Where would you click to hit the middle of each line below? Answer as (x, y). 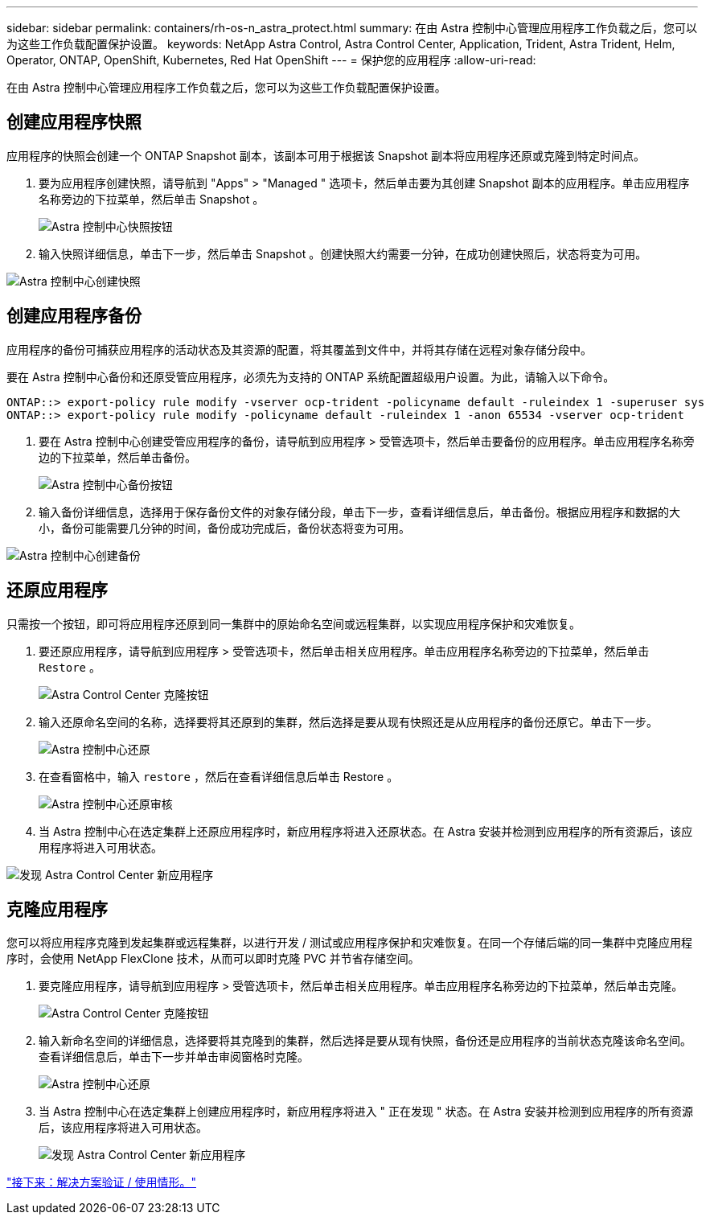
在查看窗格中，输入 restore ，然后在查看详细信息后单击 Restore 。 (219, 776)
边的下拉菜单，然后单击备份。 (117, 457)
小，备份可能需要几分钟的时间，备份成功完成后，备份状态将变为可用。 (224, 528)
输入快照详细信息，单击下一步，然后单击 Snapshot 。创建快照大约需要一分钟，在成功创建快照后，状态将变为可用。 (343, 253)
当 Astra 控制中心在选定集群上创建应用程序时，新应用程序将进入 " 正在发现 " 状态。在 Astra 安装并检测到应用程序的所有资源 (366, 1112)
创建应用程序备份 (74, 316)
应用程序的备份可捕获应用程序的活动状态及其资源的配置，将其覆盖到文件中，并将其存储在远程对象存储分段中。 (299, 349)
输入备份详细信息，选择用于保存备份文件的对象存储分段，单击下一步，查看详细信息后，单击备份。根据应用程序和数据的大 (359, 512)
